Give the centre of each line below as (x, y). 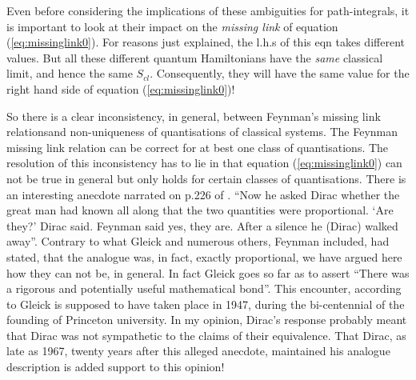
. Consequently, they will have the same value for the (280, 73)
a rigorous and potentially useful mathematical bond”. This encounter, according (204, 288)
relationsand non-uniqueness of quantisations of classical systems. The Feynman (202, 132)
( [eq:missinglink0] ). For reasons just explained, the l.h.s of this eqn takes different (206, 42)
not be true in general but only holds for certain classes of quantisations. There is (206, 178)
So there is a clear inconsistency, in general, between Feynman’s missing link (194, 116)
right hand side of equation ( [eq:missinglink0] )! (121, 88)
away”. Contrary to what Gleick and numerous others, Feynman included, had (198, 241)
